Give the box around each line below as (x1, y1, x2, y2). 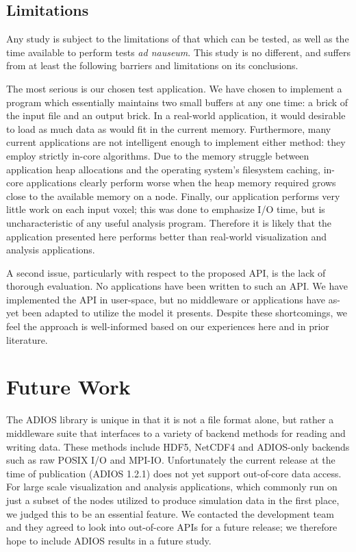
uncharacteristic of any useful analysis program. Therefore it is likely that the (6, 215, 332, 229)
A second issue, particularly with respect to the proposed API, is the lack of (6, 265, 326, 279)
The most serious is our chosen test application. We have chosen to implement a (6, 81, 342, 95)
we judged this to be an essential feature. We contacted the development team (6, 506, 334, 520)
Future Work (6, 373, 131, 401)
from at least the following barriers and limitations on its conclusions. (6, 58, 298, 73)
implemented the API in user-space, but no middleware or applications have (6, 292, 326, 306)
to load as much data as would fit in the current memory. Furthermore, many (6, 121, 331, 136)
